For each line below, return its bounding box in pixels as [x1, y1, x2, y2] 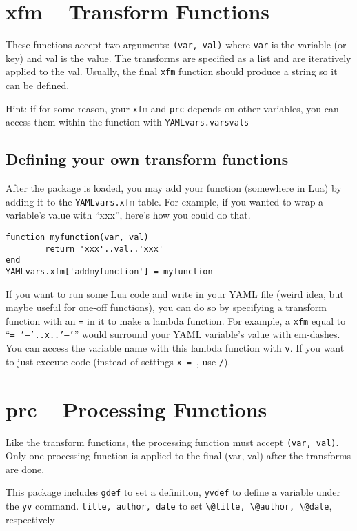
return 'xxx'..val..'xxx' [45, 243, 164, 254]
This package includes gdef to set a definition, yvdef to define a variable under [6, 485, 340, 499]
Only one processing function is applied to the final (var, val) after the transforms [6, 448, 351, 463]
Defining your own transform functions [6, 148, 289, 170]
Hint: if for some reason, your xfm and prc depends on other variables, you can [6, 101, 339, 115]
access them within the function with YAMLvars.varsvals [6, 114, 249, 129]
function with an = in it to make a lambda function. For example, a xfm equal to [6, 313, 346, 328]
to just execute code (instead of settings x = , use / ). [6, 354, 231, 368]
